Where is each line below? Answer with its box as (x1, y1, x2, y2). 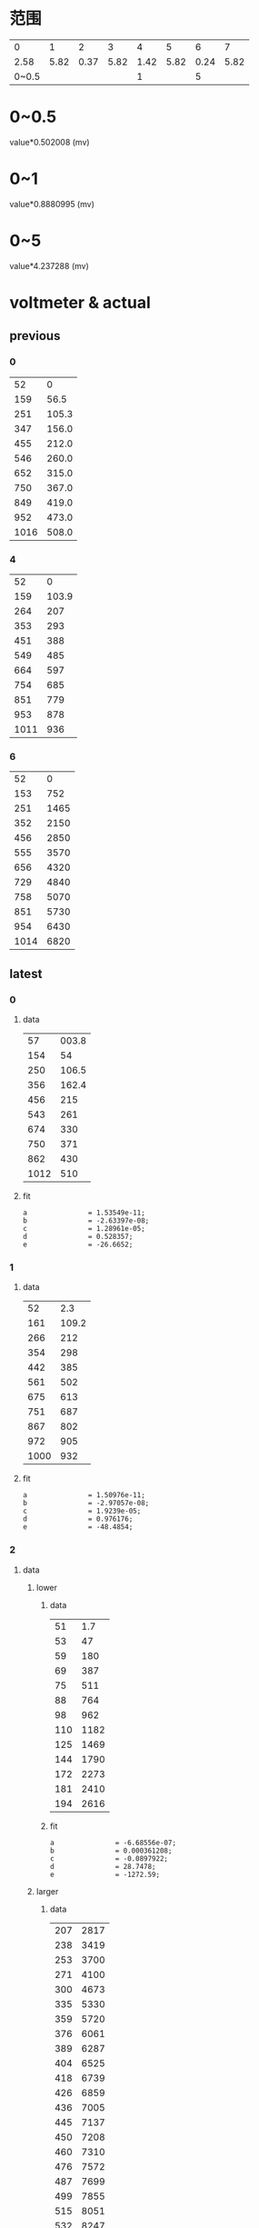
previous (9, 328, 61, 344)
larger (35, 1885, 59, 1896)
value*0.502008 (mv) (9, 136, 90, 147)
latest (9, 965, 43, 982)
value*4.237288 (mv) (9, 260, 89, 271)
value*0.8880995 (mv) (9, 198, 95, 209)
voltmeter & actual (9, 292, 152, 313)
